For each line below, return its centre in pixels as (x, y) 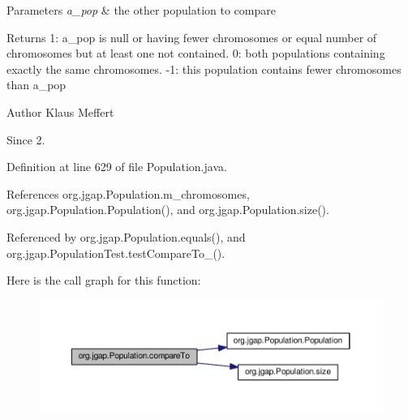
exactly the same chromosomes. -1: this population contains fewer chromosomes (204, 69)
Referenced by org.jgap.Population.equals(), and (126, 236)
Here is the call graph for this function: (104, 280)
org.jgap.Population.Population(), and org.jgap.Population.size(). (168, 210)
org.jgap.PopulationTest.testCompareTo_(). (116, 253)
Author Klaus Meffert (60, 111)
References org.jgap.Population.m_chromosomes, (128, 193)
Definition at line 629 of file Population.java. (117, 167)
